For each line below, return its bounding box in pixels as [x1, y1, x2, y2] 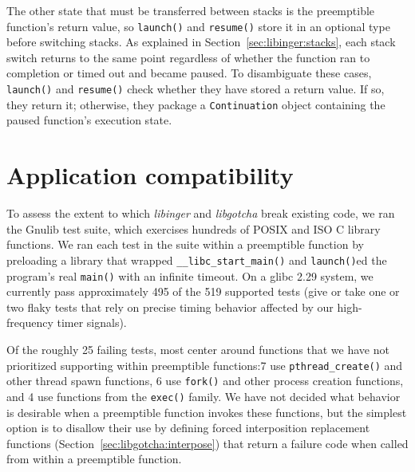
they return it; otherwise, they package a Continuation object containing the [6, 96, 385, 112]
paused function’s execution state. [6, 112, 172, 128]
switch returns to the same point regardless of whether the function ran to [6, 49, 370, 65]
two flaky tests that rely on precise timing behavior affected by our [6, 298, 334, 315]
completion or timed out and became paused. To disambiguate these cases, [6, 65, 372, 81]
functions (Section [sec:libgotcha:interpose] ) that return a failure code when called [6, 435, 409, 451]
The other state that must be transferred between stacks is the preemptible [6, 2, 375, 18]
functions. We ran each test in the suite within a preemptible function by [6, 236, 364, 253]
